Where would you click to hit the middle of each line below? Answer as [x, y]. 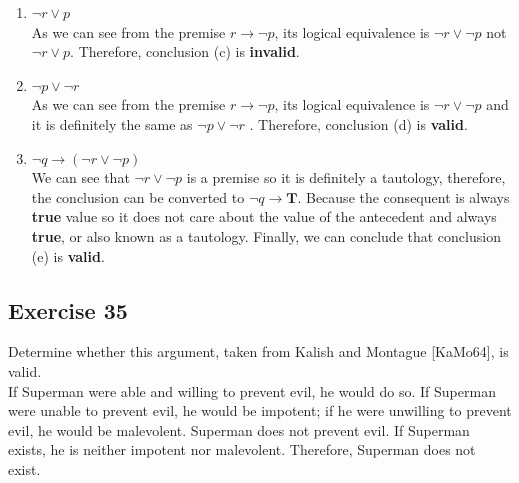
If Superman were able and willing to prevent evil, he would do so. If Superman [252, 390]
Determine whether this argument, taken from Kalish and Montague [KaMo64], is [258, 351]
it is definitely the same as [112, 123]
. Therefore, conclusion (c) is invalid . [185, 51]
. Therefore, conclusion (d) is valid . [358, 123]
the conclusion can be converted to [138, 196]
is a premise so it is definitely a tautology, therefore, [346, 177]
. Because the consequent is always [403, 196]
